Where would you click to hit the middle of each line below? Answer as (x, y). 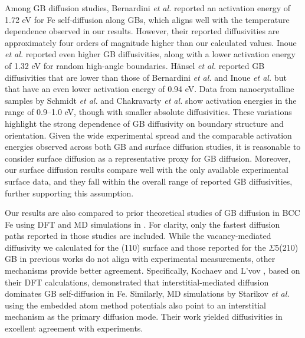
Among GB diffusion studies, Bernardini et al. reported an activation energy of (147, 8)
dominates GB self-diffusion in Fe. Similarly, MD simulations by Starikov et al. (147, 293)
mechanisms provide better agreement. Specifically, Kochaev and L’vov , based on (152, 270)
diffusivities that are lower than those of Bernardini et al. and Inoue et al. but (146, 77)
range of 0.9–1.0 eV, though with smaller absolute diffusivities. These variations (148, 112)
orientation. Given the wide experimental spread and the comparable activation (148, 135)
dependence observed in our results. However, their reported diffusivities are (142, 31)
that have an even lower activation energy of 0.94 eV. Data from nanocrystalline (150, 89)
